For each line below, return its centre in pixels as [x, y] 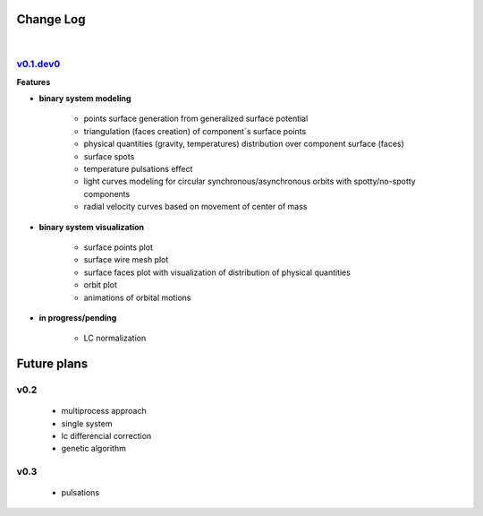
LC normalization [115, 338]
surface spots [109, 156]
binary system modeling [85, 99]
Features [34, 82]
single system [87, 423]
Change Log [51, 19]
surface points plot [119, 247]
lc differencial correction [106, 436]
